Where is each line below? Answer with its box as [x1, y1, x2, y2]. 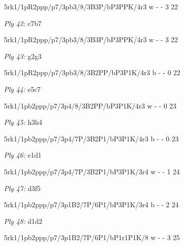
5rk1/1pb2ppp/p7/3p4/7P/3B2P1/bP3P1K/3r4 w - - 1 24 [4, 166, 180, 176]
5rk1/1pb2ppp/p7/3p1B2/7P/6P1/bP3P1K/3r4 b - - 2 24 [4, 199, 179, 210]
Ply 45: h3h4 [4, 117, 42, 127]
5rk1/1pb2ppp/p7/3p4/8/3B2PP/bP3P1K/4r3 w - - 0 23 [4, 100, 177, 110]
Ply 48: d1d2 [4, 216, 42, 226]
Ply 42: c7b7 [4, 18, 42, 28]
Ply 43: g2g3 [4, 51, 42, 61]
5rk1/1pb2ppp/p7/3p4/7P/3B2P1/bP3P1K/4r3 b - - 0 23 [4, 133, 179, 143]
